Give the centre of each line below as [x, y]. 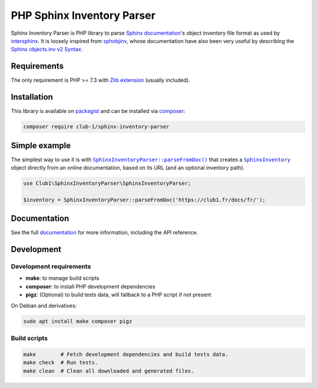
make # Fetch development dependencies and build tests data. [126, 354]
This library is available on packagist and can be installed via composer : [98, 111]
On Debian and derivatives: [44, 306]
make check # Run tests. [61, 363]
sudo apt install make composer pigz [78, 321]
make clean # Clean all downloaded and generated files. [109, 371]
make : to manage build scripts [62, 278]
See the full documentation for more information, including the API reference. [105, 233]
